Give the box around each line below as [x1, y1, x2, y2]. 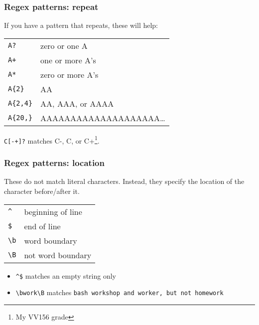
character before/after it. [4, 185, 80, 196]
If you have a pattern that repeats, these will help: [4, 20, 158, 30]
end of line [24, 220, 61, 232]
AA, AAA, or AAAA [40, 97, 114, 109]
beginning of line [24, 205, 82, 217]
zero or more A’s [40, 68, 99, 80]
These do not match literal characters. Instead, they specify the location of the [4, 176, 245, 186]
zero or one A [40, 39, 88, 51]
